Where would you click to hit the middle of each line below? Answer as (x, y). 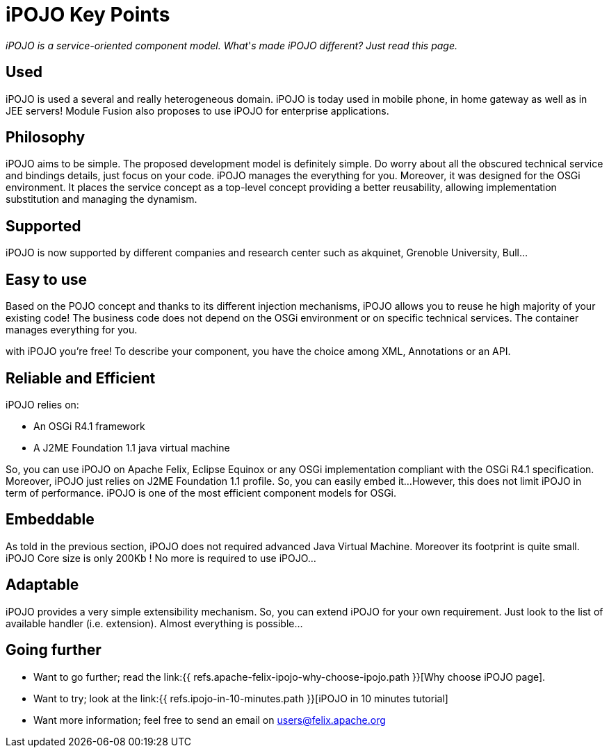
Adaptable (42, 585)
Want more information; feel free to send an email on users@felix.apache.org (210, 720)
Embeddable (50, 520)
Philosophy (46, 138)
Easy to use (47, 279)
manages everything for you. (72, 330)
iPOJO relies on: (42, 404)
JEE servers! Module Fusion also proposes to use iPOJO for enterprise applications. (197, 110)
